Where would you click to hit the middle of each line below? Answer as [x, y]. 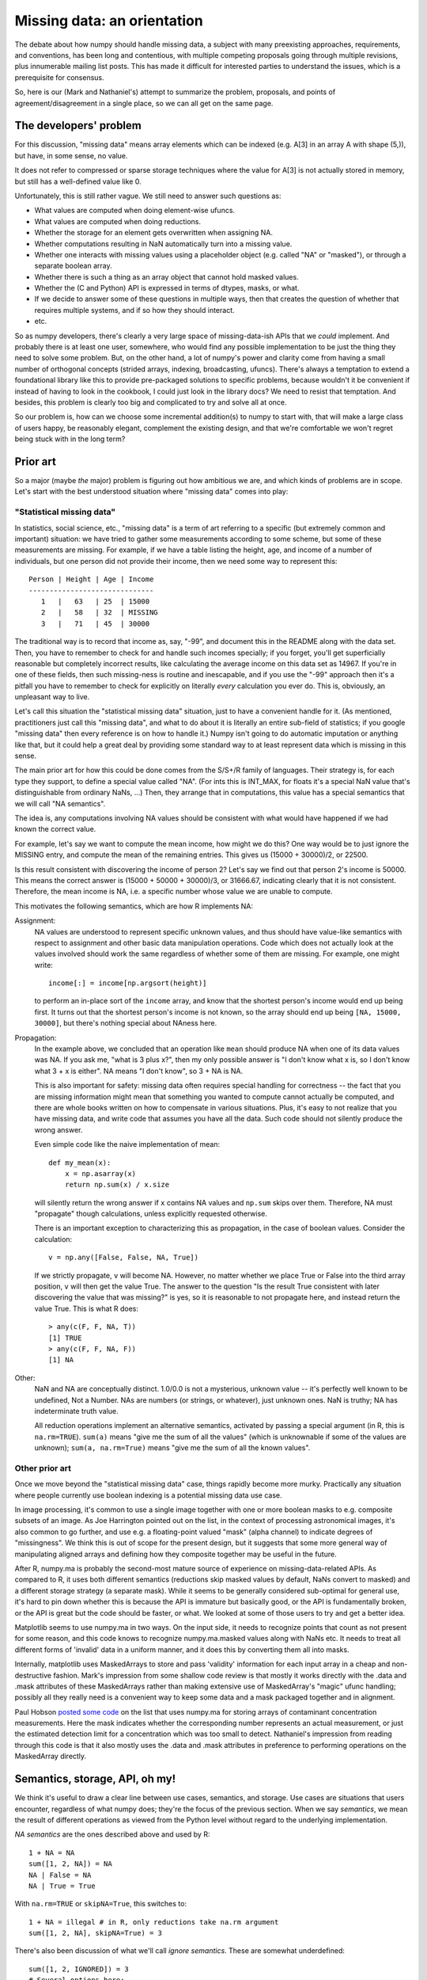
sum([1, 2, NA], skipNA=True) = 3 [95, 1933]
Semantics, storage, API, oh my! [95, 1779]
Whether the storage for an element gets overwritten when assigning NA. [153, 233]
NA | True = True [62, 1886]
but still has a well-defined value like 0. [78, 181]
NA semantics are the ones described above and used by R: [112, 1834]
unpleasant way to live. [52, 697]
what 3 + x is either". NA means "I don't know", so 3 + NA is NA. [139, 1071]
